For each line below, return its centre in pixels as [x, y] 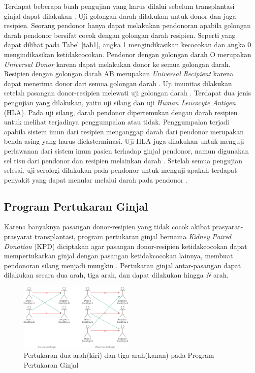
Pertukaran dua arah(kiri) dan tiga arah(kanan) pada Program [119, 355]
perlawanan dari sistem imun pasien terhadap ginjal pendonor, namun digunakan [127, 150]
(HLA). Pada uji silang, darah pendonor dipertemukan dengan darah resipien [121, 112]
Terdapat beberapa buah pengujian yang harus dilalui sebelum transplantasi [119, 6]
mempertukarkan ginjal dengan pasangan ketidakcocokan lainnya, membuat [119, 256]
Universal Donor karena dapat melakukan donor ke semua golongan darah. [117, 64]
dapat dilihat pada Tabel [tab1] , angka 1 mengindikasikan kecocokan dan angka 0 [127, 45]
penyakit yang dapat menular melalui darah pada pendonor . [96, 179]
